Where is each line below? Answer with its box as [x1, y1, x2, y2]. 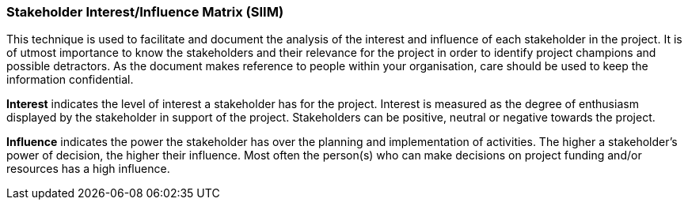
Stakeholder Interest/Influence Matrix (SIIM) [6, 4, 284, 20]
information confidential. [6, 73, 134, 87]
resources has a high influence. [6, 162, 170, 176]
